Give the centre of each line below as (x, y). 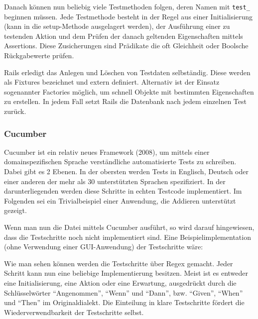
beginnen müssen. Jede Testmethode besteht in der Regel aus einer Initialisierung (129, 16)
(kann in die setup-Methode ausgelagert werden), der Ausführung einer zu (117, 26)
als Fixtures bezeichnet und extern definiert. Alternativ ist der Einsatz (112, 82)
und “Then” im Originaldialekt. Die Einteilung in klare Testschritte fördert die (124, 302)
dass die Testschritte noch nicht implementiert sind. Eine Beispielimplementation (128, 237)
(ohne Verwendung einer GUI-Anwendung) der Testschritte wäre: (104, 247)
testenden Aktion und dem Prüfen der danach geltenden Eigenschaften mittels (124, 36)
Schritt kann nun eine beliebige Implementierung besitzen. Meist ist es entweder (126, 273)
